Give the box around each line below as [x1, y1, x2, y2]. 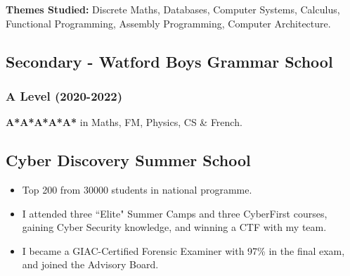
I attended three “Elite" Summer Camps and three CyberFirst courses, [22, 206, 328, 220]
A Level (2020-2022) [6, 87, 123, 104]
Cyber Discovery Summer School [6, 149, 251, 171]
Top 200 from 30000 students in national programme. [22, 182, 252, 196]
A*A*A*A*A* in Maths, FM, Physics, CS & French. [6, 115, 242, 130]
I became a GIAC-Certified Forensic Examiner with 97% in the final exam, [22, 243, 345, 258]
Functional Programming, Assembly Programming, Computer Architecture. [6, 15, 331, 30]
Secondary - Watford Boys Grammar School [6, 50, 333, 72]
